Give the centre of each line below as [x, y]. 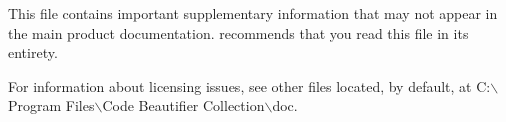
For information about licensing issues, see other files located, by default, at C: [249, 85]
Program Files [51, 105]
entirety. [33, 52]
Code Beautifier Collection [183, 105]
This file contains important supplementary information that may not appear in [253, 13]
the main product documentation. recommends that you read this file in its [238, 32]
